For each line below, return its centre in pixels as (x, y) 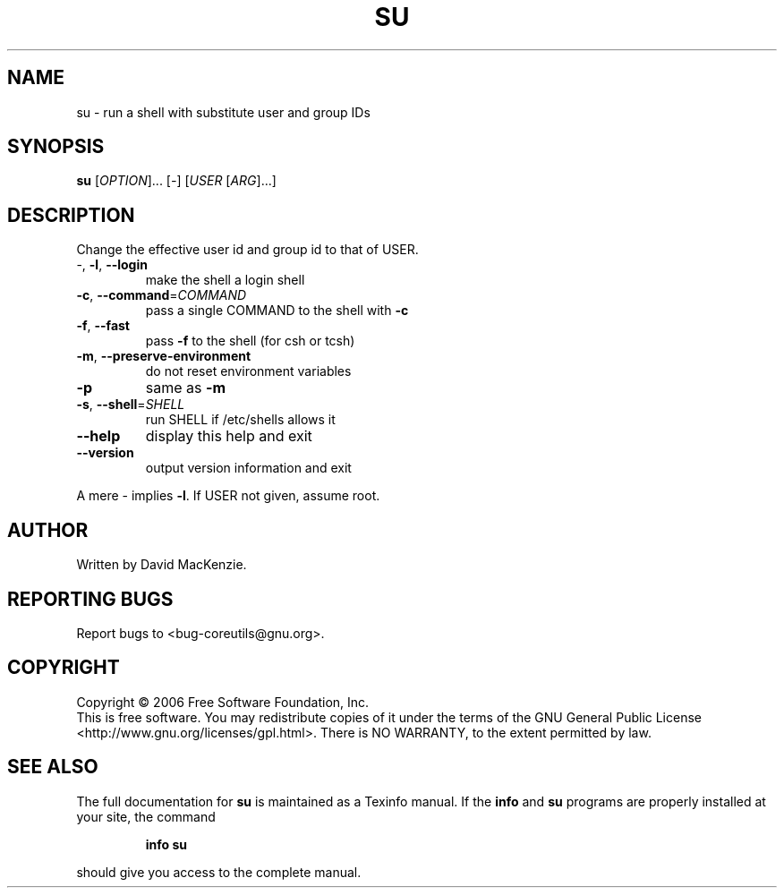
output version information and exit (248, 468)
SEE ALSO (53, 767)
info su (166, 844)
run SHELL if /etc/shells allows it (240, 420)
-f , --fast (103, 326)
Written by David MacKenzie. (162, 565)
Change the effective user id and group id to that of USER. (247, 250)
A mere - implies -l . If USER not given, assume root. (228, 496)
